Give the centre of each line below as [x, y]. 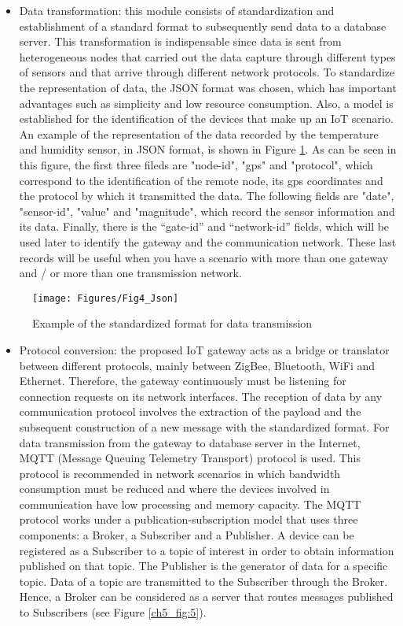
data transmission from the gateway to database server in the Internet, [190, 442]
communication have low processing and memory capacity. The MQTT [190, 504]
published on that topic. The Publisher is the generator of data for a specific [203, 566]
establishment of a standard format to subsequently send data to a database [203, 26]
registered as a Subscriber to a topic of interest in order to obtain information [207, 550]
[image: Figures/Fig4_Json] [106, 298]
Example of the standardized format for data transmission [172, 323]
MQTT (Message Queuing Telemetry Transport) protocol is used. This [190, 458]
